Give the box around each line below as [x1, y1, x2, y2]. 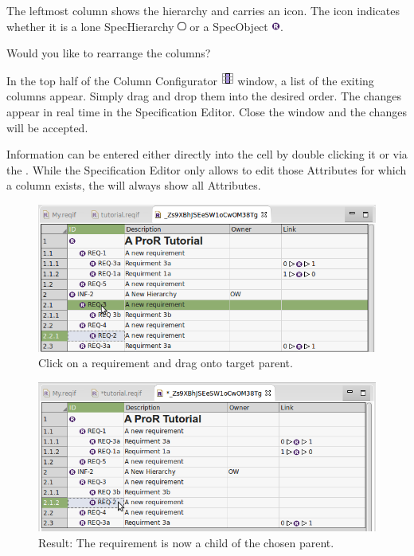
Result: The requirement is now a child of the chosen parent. [38, 534, 334, 550]
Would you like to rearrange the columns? [6, 45, 211, 61]
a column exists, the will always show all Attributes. [6, 177, 261, 194]
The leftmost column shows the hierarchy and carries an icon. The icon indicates [6, 2, 400, 18]
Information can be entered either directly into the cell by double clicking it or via [6, 146, 408, 162]
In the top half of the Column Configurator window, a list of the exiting [6, 72, 374, 88]
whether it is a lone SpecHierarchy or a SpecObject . [6, 18, 283, 34]
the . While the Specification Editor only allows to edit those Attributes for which [6, 161, 407, 178]
